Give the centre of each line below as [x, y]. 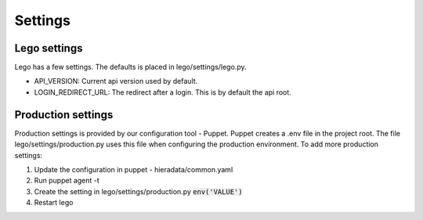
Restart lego [54, 203]
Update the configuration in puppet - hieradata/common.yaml [134, 169]
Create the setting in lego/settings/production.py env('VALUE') [138, 191]
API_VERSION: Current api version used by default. [116, 81]
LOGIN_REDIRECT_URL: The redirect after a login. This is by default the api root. [163, 92]
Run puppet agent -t [67, 181]
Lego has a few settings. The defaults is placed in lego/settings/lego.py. [130, 67]
